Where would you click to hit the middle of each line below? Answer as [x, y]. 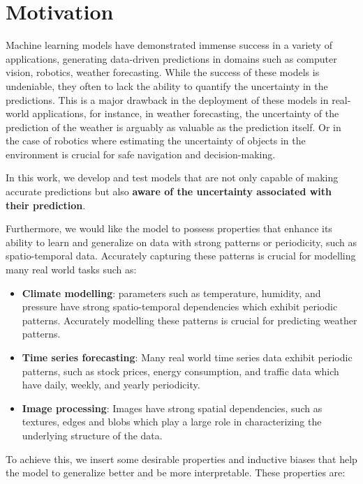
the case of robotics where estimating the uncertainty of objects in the [156, 141]
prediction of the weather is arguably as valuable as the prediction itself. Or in [173, 127]
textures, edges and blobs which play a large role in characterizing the [172, 422]
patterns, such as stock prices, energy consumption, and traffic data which [180, 371]
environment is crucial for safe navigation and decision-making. [141, 154]
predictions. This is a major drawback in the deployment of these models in [167, 99]
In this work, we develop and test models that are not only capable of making [172, 177]
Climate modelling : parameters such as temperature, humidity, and [171, 293]
